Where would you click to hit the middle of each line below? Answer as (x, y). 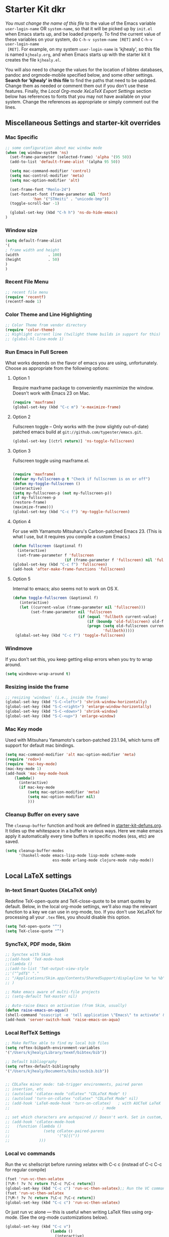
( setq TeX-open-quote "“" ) (33, 927)
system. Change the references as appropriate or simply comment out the (82, 101)
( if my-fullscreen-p (34, 498)
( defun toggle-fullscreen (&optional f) (55, 598)
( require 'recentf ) (26, 297)
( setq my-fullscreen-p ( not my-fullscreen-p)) (62, 493)
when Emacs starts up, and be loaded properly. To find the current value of (83, 34)
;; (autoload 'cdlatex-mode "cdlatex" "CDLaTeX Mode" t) (66, 1094)
